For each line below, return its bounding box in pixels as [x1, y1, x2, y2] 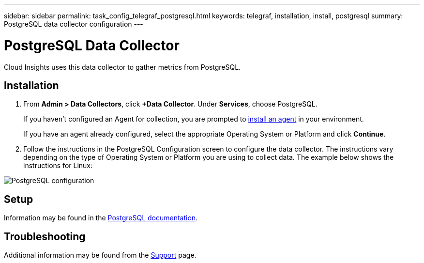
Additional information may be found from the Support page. [4, 251, 197, 260]
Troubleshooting [4, 230, 86, 243]
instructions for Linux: [23, 161, 93, 170]
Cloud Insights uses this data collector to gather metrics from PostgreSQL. [4, 62, 241, 71]
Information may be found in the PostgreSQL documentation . [4, 214, 198, 222]
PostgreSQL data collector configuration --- [4, 20, 143, 28]
